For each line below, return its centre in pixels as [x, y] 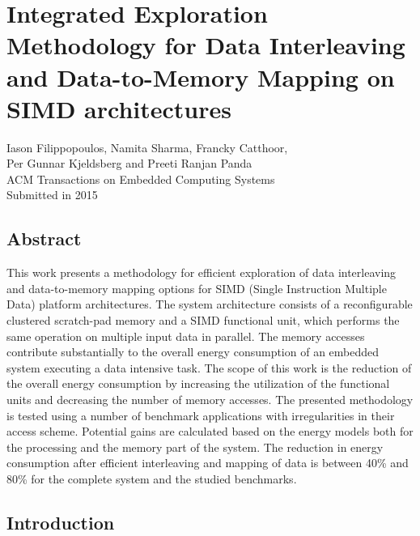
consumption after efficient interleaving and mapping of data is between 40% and [208, 463]
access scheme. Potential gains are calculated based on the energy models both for [210, 431]
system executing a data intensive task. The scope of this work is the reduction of [209, 367]
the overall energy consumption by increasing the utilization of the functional [198, 383]
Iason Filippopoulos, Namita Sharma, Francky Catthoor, [147, 147]
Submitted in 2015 [52, 195]
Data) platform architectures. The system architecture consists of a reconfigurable [210, 304]
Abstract [44, 238]
